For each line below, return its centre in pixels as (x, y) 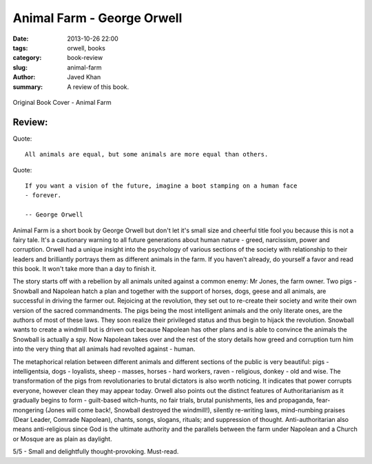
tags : (20, 48)
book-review (85, 58)
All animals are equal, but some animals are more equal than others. (147, 154)
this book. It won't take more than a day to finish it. (84, 269)
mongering (28, 410)
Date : (21, 39)
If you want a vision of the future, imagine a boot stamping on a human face (161, 185)
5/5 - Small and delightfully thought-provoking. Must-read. (96, 452)
